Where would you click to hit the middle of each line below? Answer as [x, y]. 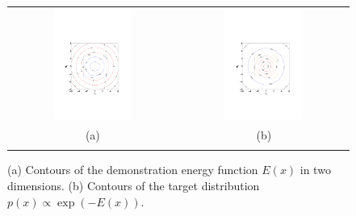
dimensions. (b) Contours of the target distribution [134, 185]
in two [315, 170]
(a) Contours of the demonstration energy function [133, 170]
